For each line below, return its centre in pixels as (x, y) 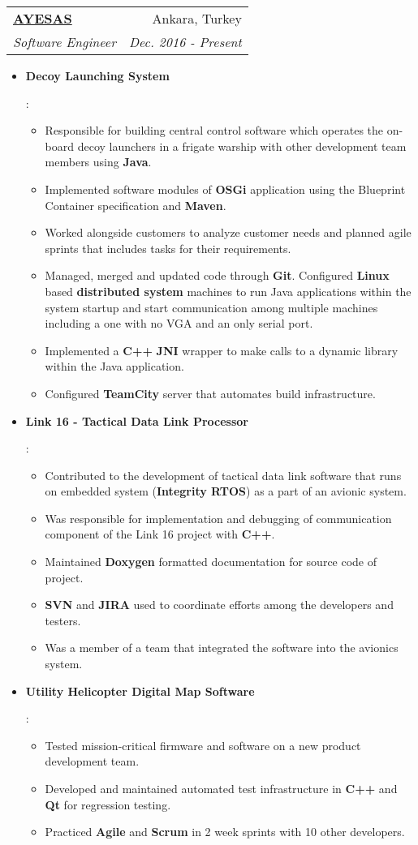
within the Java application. (114, 366)
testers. (63, 620)
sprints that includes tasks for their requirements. (168, 248)
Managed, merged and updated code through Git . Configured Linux (217, 275)
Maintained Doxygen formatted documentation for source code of (211, 562)
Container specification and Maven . (136, 205)
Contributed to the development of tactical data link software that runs (223, 475)
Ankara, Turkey (197, 18)
